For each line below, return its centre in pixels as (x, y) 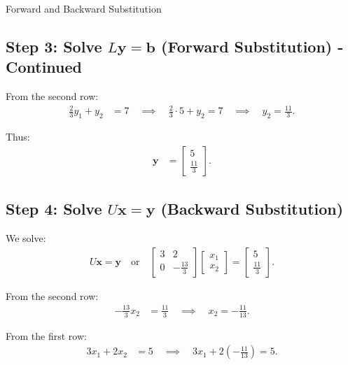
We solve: (26, 237)
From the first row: (46, 335)
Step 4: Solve (54, 209)
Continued (44, 67)
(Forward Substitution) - (252, 46)
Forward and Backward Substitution (84, 8)
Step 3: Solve (54, 46)
